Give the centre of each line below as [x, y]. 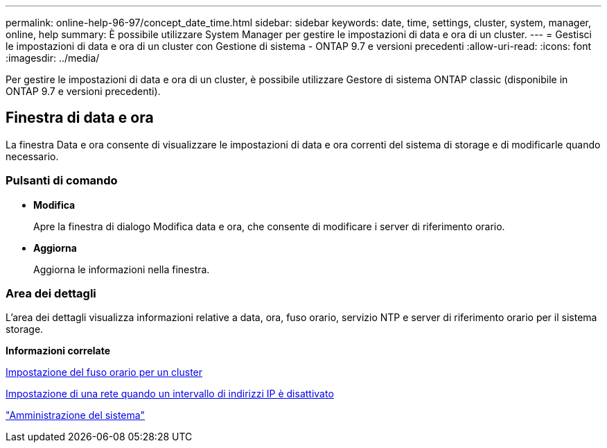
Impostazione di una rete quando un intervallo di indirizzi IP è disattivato [170, 394]
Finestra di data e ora [80, 118]
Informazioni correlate [58, 351]
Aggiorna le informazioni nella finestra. [122, 269]
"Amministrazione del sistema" [76, 415]
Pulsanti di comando [62, 181]
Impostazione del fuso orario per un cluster [104, 372]
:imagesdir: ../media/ [53, 58]
